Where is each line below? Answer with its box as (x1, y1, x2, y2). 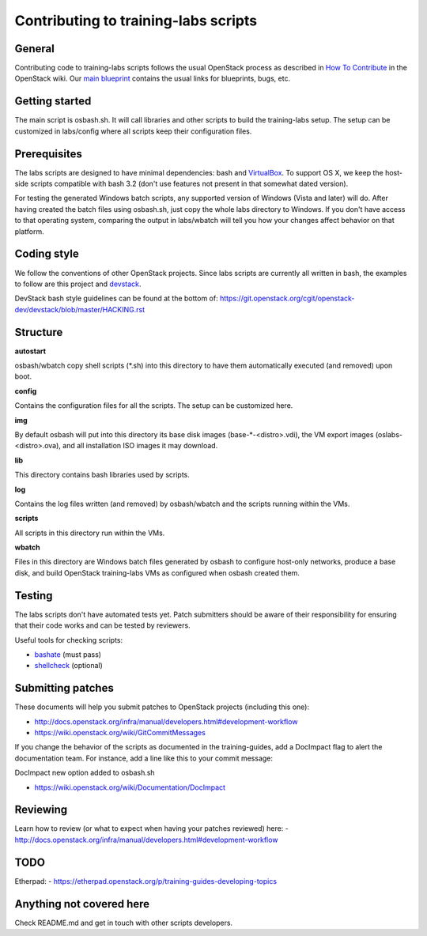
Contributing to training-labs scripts (14, 12, 257, 29)
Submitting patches (14, 681, 114, 695)
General (14, 42, 55, 55)
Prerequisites (14, 147, 82, 160)
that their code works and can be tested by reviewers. (14, 621, 191, 630)
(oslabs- (375, 429, 403, 439)
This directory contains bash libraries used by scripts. (14, 470, 190, 480)
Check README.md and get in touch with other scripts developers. (14, 918, 233, 927)
